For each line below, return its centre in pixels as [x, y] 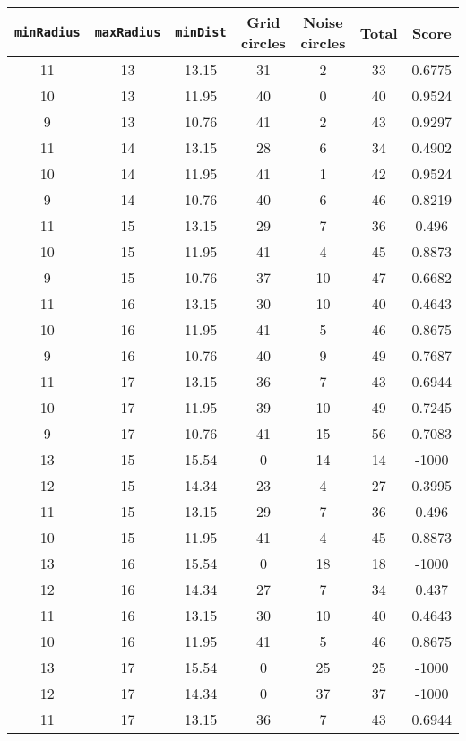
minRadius [47, 32]
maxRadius [128, 32]
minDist [201, 32]
